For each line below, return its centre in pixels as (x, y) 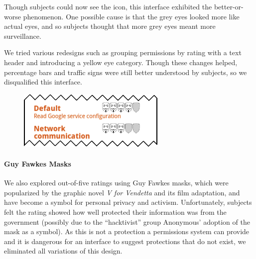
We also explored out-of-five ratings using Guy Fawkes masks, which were (116, 183)
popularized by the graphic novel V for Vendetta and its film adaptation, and (122, 192)
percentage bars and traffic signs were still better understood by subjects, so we (126, 72)
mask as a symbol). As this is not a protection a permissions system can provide (127, 231)
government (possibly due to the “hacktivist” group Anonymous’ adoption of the (127, 221)
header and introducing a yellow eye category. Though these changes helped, (121, 62)
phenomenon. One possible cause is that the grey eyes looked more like (131, 16)
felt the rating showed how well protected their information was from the (115, 212)
